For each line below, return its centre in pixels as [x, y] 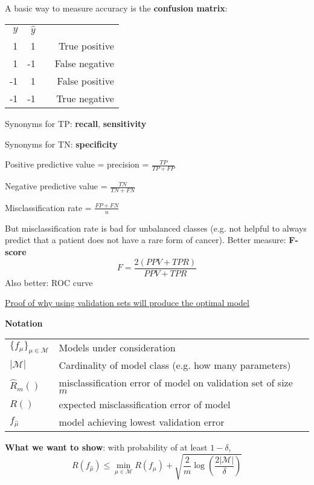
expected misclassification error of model [145, 405]
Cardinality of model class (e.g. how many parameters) [175, 365]
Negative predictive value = [56, 186]
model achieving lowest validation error [142, 422]
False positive [85, 81]
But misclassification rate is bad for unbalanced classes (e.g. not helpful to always [156, 228]
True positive [86, 46]
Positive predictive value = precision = [77, 164]
